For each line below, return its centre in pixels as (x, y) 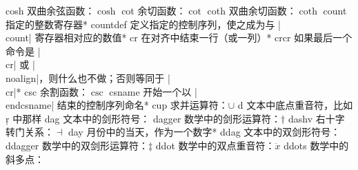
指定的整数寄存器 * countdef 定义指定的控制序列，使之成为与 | (143, 24)
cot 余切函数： (154, 10)
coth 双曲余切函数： (252, 10)
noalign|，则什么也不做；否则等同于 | (88, 77)
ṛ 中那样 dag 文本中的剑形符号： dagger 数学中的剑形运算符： (143, 118)
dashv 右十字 (316, 118)
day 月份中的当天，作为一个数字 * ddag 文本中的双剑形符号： (204, 132)
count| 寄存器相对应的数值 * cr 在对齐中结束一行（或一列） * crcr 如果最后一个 (179, 38)
